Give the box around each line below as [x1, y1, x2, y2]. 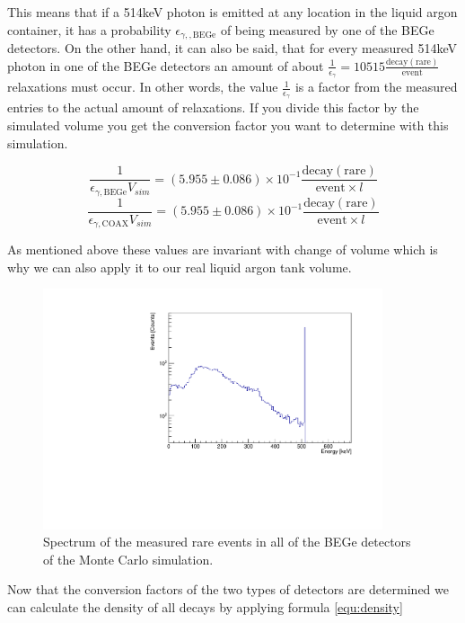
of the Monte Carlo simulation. [43, 549, 214, 568]
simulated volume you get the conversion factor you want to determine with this [7, 116, 449, 135]
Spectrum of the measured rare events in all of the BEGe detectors [43, 532, 411, 551]
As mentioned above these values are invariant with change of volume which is [7, 240, 438, 259]
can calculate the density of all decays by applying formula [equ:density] [7, 597, 403, 616]
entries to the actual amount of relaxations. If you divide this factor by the [7, 98, 419, 117]
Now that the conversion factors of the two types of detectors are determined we [7, 580, 449, 599]
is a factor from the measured [294, 77, 458, 96]
